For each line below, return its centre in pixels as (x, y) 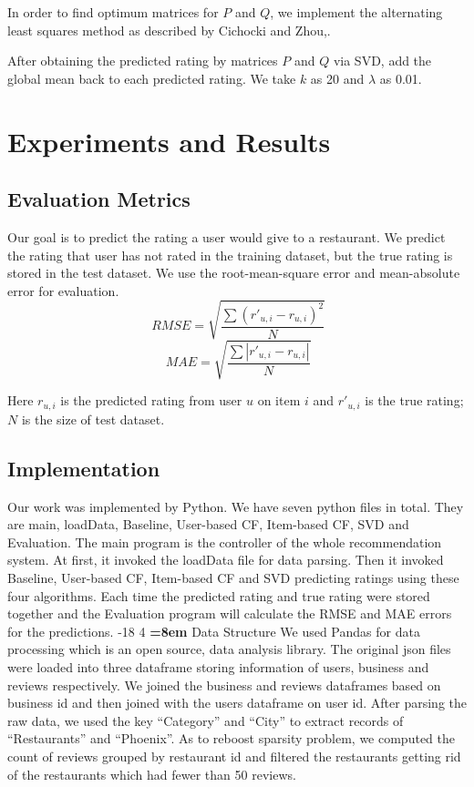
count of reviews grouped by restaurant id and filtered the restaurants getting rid (234, 756)
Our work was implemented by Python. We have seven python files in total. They (236, 506)
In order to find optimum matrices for (113, 12)
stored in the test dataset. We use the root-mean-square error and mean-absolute (234, 273)
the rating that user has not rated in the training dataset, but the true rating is (230, 255)
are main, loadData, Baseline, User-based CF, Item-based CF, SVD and (208, 524)
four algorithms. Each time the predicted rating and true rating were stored (219, 595)
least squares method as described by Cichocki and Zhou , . (169, 30)
